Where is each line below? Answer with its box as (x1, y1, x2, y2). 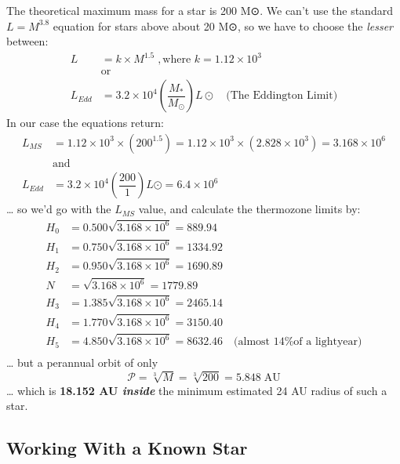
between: (6, 33, 49, 49)
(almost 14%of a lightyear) (234, 336, 362, 348)
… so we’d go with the (6, 201, 111, 217)
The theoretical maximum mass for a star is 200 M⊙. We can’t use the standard (6, 2, 393, 18)
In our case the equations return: (6, 114, 164, 131)
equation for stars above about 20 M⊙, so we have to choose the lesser (53, 17, 394, 34)
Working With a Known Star (6, 436, 248, 460)
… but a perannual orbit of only (6, 354, 158, 371)
